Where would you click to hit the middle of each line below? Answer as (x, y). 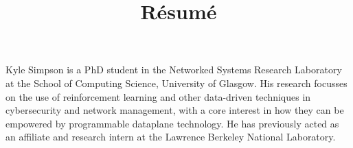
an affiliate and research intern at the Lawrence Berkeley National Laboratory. (171, 137)
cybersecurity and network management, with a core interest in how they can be (175, 110)
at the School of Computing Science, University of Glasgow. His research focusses (176, 83)
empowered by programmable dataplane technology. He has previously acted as (172, 123)
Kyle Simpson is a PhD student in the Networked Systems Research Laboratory (174, 70)
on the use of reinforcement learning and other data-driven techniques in (158, 96)
